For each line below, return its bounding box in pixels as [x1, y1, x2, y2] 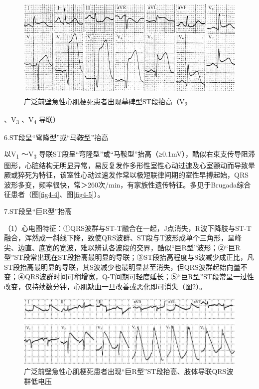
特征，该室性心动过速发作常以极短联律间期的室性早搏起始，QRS [38, 170, 249, 180]
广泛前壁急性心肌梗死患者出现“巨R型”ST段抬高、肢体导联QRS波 [24, 366, 234, 376]
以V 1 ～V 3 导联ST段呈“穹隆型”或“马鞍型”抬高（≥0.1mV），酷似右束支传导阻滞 [4, 149, 255, 161]
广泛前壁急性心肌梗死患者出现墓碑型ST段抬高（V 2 [24, 96, 188, 108]
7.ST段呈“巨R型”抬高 [4, 205, 72, 216]
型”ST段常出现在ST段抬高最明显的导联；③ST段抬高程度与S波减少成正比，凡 [4, 252, 255, 262]
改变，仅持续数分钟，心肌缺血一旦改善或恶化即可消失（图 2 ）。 [4, 281, 206, 292]
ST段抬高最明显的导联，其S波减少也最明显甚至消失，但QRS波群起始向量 [4, 261, 241, 272]
